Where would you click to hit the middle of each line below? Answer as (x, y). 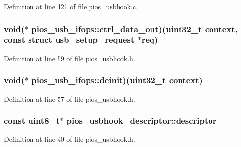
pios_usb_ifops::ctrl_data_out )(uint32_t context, (135, 28)
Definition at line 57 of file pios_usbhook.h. (70, 98)
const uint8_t (32, 121)
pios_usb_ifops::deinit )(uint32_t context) (117, 80)
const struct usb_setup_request (69, 40)
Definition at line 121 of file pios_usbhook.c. (71, 6)
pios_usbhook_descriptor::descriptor (142, 121)
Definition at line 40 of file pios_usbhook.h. (70, 139)
